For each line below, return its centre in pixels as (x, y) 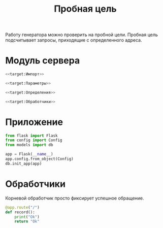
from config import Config (34, 140)
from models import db (29, 145)
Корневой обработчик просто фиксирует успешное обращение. (75, 198)
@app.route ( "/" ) (22, 207)
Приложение (34, 122)
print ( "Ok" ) (27, 217)
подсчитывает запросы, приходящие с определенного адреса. (74, 40)
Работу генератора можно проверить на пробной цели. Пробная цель (82, 35)
